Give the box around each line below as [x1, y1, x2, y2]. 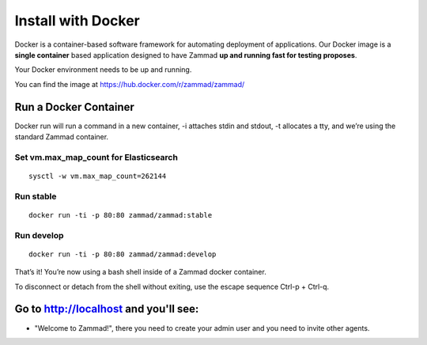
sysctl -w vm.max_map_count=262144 [28, 171, 167, 180]
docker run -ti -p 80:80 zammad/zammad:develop [28, 249, 217, 259]
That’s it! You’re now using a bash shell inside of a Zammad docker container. [14, 267, 266, 277]
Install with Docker [14, 12, 140, 29]
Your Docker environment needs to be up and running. [14, 65, 192, 74]
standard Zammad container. [14, 132, 109, 142]
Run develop [14, 229, 64, 241]
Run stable [14, 191, 57, 202]
